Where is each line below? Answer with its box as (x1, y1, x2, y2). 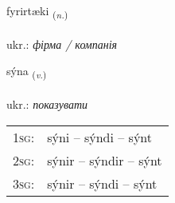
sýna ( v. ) (6, 62, 47, 82)
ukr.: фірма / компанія (6, 35, 118, 52)
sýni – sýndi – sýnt (47, 127, 153, 146)
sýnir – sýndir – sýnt (47, 150, 162, 169)
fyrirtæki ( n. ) (6, 2, 68, 21)
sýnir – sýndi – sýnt (47, 173, 157, 193)
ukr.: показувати (6, 96, 87, 113)
